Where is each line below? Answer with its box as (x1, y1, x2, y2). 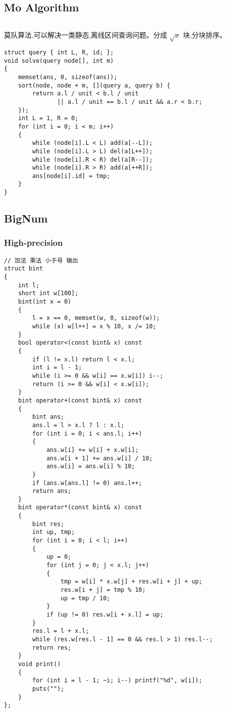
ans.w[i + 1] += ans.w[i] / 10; (46, 454, 153, 462)
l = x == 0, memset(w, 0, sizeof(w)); (32, 314, 160, 322)
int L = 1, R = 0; (18, 115, 79, 122)
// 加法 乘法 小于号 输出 (4, 257, 78, 264)
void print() (18, 660, 61, 667)
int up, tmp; (32, 529, 75, 536)
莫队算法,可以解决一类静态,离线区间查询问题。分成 (4, 30, 167, 40)
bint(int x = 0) (18, 298, 72, 306)
